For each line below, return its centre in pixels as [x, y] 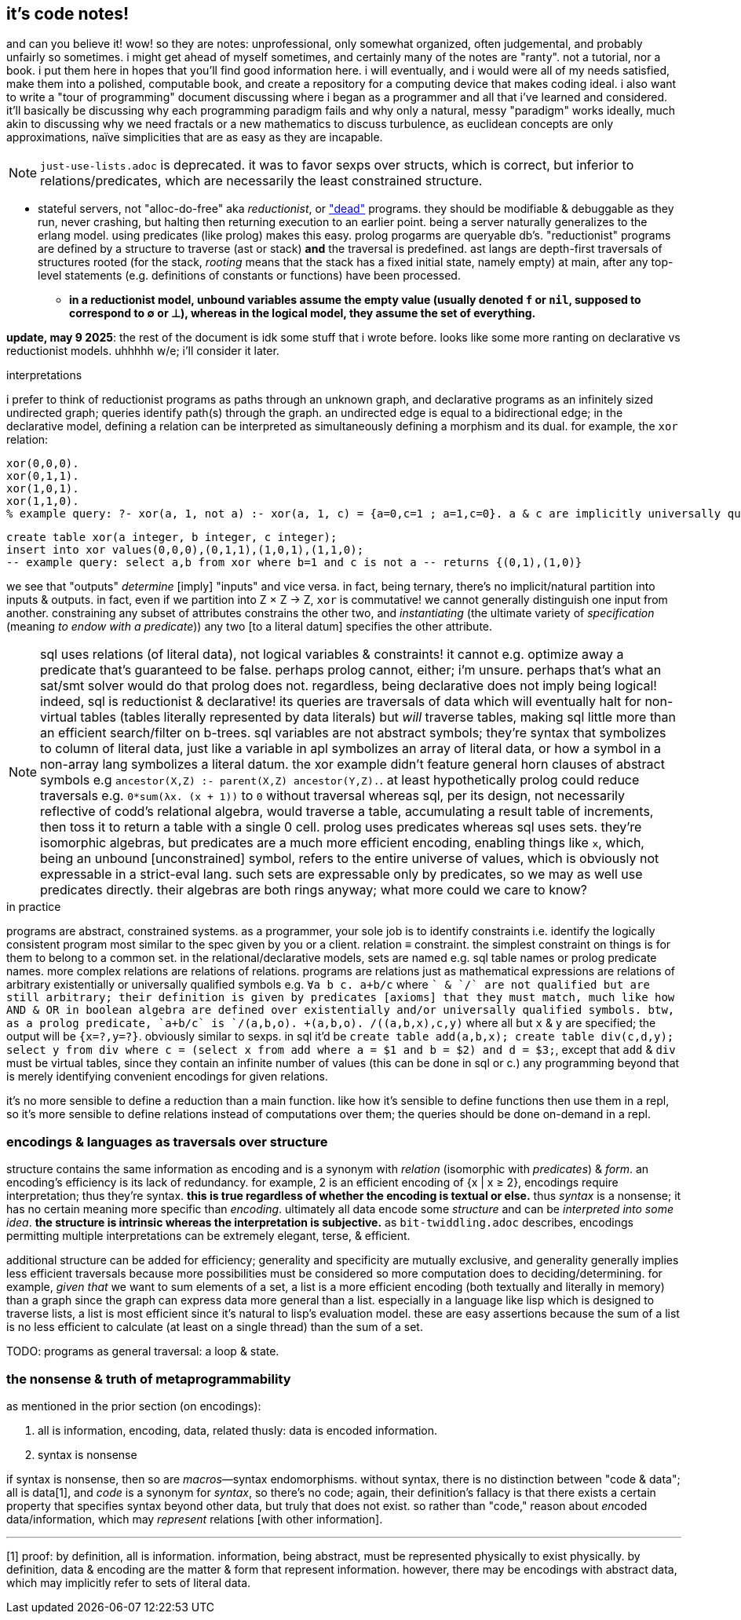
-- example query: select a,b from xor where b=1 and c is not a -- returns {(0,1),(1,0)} [294, 563]
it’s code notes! [68, 14]
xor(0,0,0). [43, 464]
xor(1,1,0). [43, 501]
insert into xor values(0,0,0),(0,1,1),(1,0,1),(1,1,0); [185, 550]
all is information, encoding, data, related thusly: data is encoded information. [238, 1430]
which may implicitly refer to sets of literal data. [129, 1582]
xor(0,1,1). [43, 476]
